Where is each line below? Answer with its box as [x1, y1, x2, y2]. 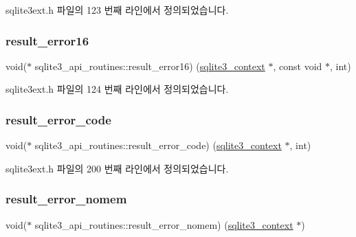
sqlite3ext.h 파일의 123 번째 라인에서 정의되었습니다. [5, 3, 229, 16]
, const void [273, 58, 322, 73]
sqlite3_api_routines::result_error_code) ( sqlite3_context [34, 138, 282, 153]
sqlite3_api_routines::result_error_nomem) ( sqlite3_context [34, 217, 293, 232]
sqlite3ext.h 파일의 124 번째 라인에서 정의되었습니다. [5, 82, 229, 96]
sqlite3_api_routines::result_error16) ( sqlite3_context [34, 58, 265, 73]
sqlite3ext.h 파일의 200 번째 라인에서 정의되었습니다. [5, 161, 229, 175]
